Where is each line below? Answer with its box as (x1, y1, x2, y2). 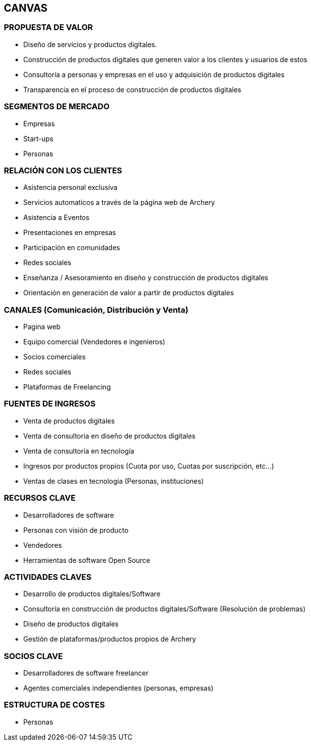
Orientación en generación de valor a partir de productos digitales (23, 288, 234, 297)
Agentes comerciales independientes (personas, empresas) (23, 684, 214, 693)
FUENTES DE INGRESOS (4, 399, 96, 409)
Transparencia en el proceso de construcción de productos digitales (23, 85, 241, 94)
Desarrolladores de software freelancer (23, 669, 149, 677)
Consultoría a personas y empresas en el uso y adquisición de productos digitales (23, 70, 285, 79)
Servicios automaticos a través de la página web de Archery (23, 198, 215, 207)
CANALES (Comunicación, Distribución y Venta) (4, 305, 188, 315)
